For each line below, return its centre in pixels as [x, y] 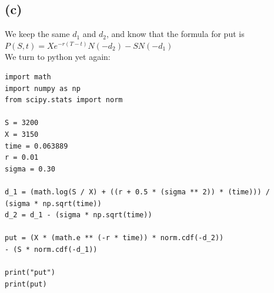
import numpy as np [43, 88]
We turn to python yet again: [58, 57]
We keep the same [37, 34]
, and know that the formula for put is [176, 34]
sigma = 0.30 [30, 169]
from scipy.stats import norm [64, 100]
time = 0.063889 [36, 146]
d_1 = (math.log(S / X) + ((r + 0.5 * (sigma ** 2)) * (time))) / [138, 192]
